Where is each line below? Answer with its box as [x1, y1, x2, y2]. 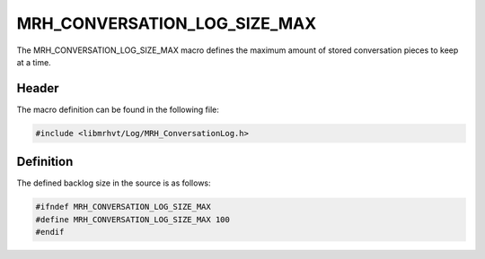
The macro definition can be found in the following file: [16, 104, 220, 115]
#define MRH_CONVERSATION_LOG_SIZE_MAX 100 [35, 214, 231, 224]
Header [16, 81, 59, 96]
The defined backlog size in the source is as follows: [16, 177, 211, 188]
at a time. [16, 56, 51, 67]
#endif [35, 227, 65, 237]
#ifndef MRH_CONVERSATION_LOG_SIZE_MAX [35, 202, 211, 212]
